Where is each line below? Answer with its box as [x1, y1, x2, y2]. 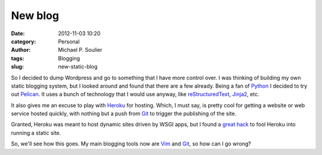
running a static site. [11, 129, 61, 137]
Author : [11, 46, 31, 54]
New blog [11, 9, 60, 22]
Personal [58, 38, 80, 45]
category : [11, 38, 36, 45]
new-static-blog [58, 63, 98, 70]
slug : [11, 63, 24, 70]
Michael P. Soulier [58, 46, 103, 54]
